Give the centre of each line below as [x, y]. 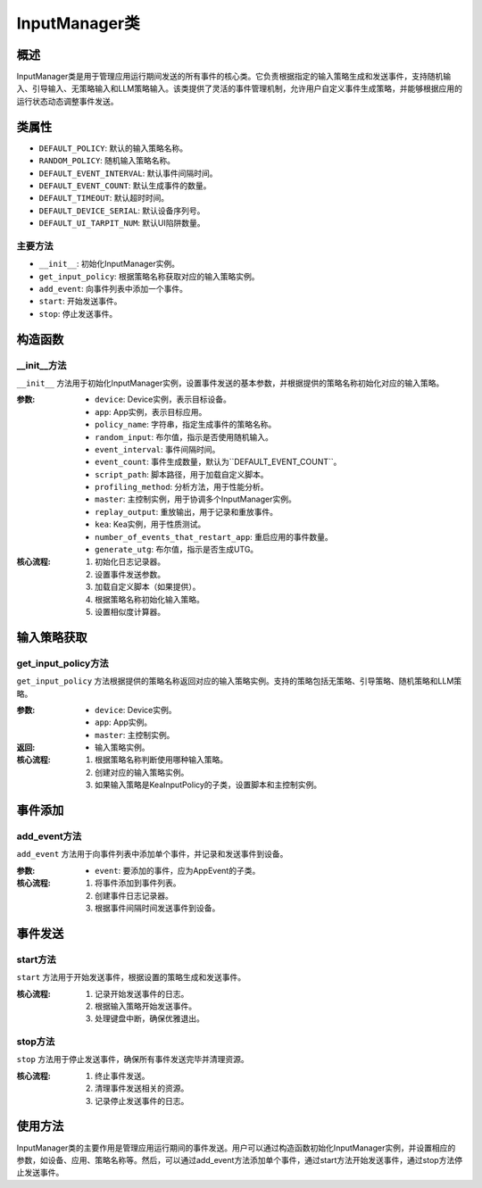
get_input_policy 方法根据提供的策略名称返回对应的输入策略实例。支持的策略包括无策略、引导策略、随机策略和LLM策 [239, 681]
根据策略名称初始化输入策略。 [150, 599]
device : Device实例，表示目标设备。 [163, 399]
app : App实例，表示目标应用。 [151, 411]
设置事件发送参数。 [130, 574]
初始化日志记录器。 [130, 561]
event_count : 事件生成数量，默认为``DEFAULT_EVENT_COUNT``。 [218, 462]
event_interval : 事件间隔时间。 [158, 449]
